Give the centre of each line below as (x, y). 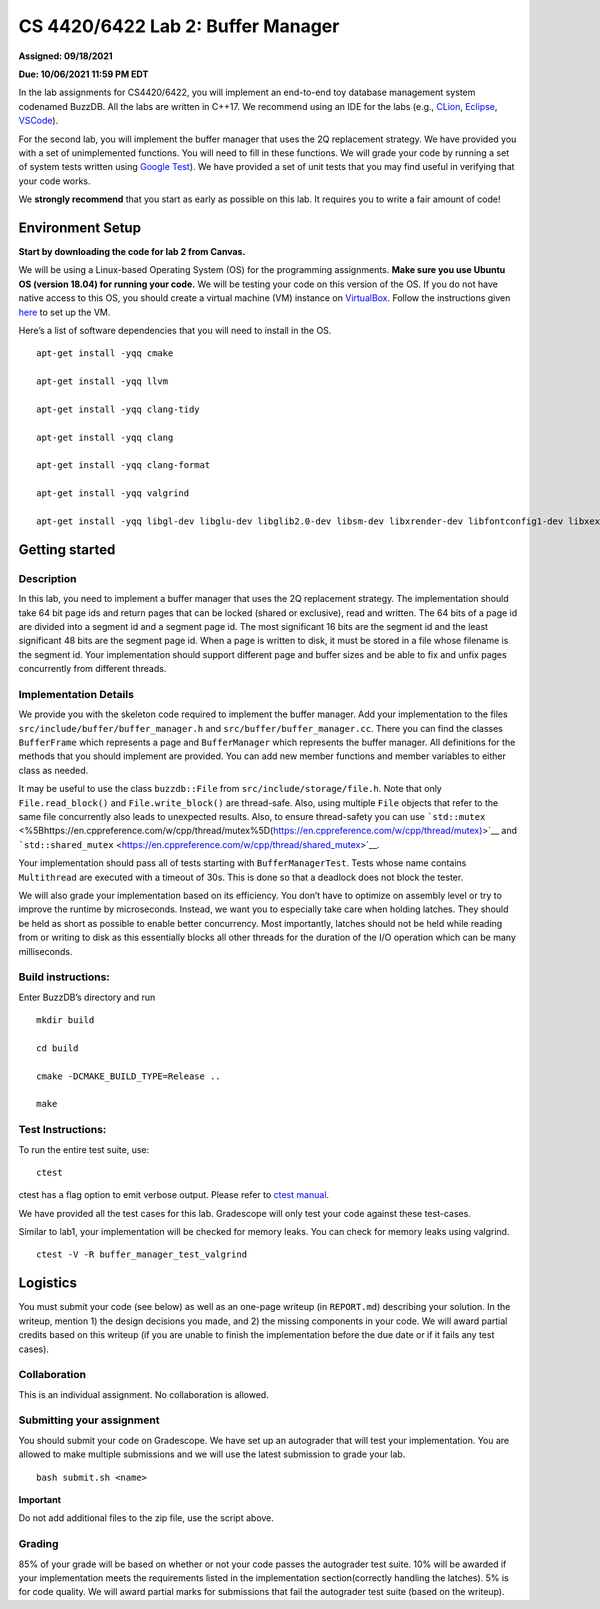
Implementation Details (76, 694)
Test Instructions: (62, 1130)
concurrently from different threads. (92, 669)
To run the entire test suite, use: (84, 1149)
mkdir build (65, 1020)
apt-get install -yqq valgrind (113, 493)
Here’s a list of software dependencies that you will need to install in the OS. (175, 330)
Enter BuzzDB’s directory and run (87, 997)
